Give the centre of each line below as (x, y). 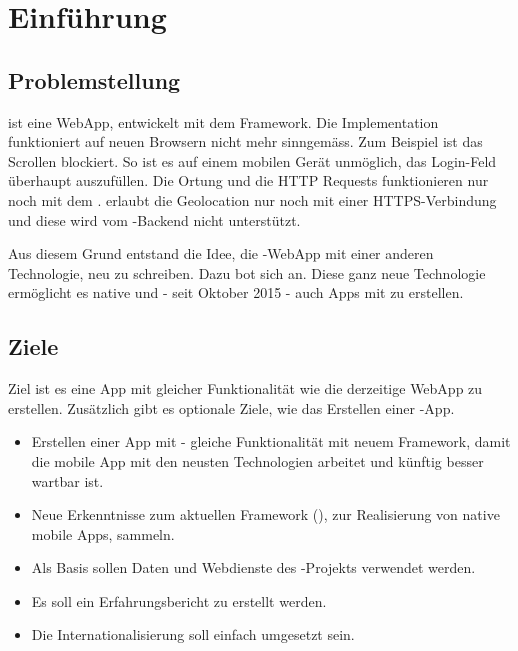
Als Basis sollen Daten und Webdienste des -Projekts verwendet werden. (253, 567)
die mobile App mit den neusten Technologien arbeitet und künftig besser (257, 460)
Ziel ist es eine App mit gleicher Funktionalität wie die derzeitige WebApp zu (245, 388)
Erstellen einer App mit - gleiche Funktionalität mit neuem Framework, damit (271, 441)
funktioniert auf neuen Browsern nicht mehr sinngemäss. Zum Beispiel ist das (245, 141)
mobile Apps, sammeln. (103, 533)
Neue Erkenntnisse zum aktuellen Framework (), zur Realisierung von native (265, 514)
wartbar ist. (67, 480)
